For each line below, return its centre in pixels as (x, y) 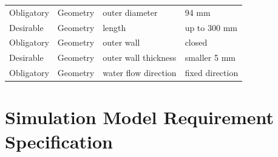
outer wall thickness (140, 58)
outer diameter (130, 12)
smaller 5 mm (210, 58)
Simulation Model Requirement (140, 117)
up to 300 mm (211, 27)
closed (196, 42)
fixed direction (212, 73)
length (114, 27)
